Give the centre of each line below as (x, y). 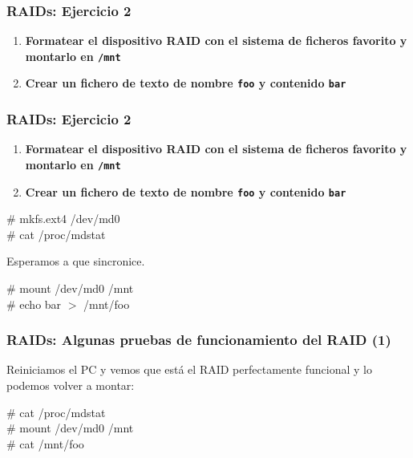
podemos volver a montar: (71, 385)
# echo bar (34, 304)
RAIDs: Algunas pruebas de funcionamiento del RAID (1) (199, 340)
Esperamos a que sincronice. (76, 261)
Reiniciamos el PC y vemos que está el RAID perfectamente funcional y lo (189, 369)
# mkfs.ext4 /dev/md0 (63, 219)
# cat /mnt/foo (45, 443)
